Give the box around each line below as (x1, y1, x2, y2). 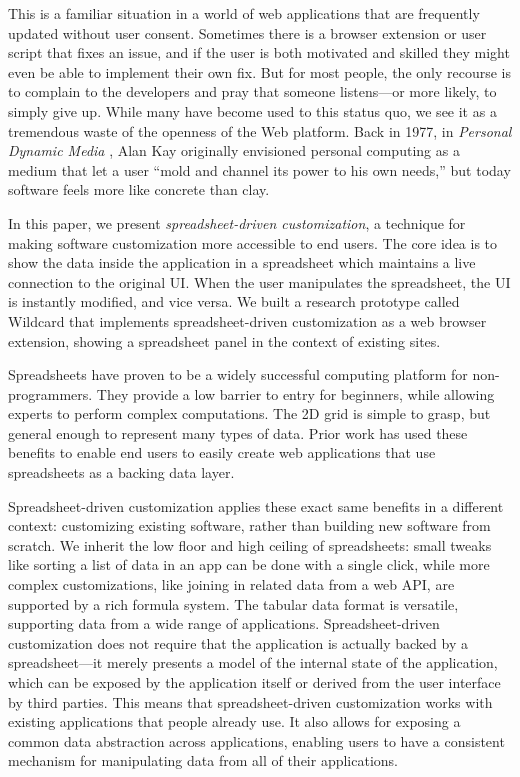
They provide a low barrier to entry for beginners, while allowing (96, 383, 495, 404)
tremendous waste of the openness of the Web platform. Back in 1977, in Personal (8, 120, 512, 141)
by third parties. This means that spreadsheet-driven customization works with (8, 691, 493, 712)
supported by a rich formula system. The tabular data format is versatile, (8, 593, 459, 614)
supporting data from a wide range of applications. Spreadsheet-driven (8, 613, 440, 634)
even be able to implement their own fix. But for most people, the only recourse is (8, 61, 511, 82)
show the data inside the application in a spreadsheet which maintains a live (8, 252, 476, 273)
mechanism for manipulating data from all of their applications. (8, 750, 398, 771)
